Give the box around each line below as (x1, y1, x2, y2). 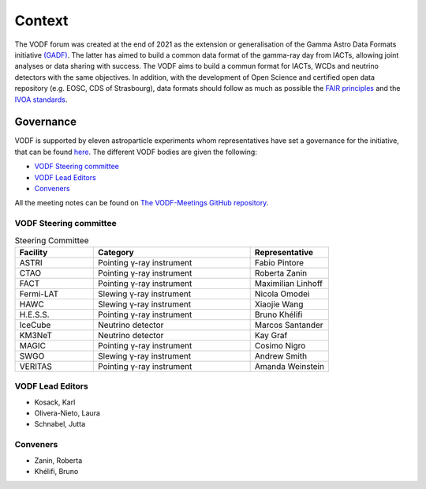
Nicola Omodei (254, 288, 310, 299)
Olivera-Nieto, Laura (34, 408, 100, 418)
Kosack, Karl (34, 397, 76, 407)
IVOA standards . (14, 95, 68, 104)
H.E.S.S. (19, 309, 50, 320)
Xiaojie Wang (254, 299, 304, 310)
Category (97, 246, 134, 258)
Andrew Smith (254, 350, 308, 361)
